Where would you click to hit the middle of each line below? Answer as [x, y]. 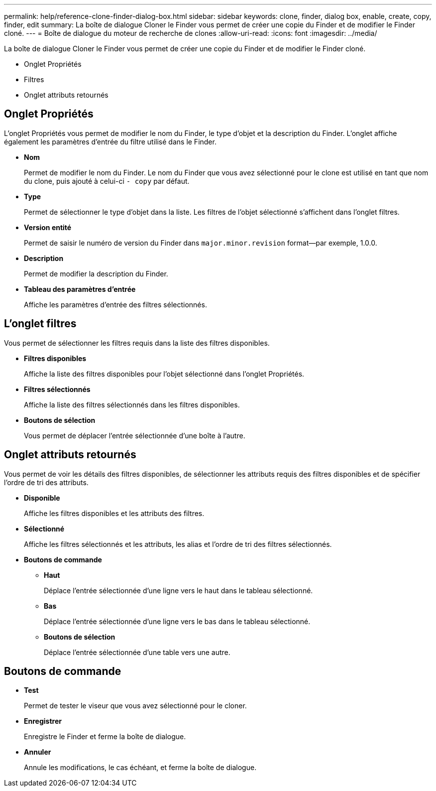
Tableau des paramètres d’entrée [80, 289]
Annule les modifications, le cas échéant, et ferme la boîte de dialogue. [140, 768]
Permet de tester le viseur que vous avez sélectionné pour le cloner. [135, 706]
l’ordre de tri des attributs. [46, 482]
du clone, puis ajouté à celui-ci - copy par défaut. [107, 181]
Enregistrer [43, 721]
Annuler [38, 752]
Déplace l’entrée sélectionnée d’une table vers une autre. [137, 652]
